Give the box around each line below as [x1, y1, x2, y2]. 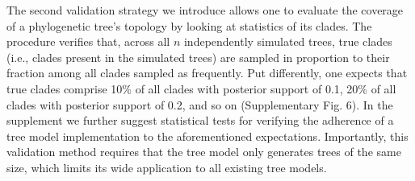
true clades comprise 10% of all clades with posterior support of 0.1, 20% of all [6, 80, 396, 97]
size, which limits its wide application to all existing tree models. [6, 158, 327, 175]
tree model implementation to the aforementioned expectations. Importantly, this [6, 127, 409, 144]
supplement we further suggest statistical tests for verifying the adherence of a [6, 112, 394, 129]
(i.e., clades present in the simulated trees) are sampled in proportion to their [6, 48, 390, 65]
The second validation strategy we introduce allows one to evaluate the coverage [6, 2, 404, 18]
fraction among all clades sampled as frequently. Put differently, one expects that [6, 64, 408, 81]
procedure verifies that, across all [6, 33, 170, 50]
